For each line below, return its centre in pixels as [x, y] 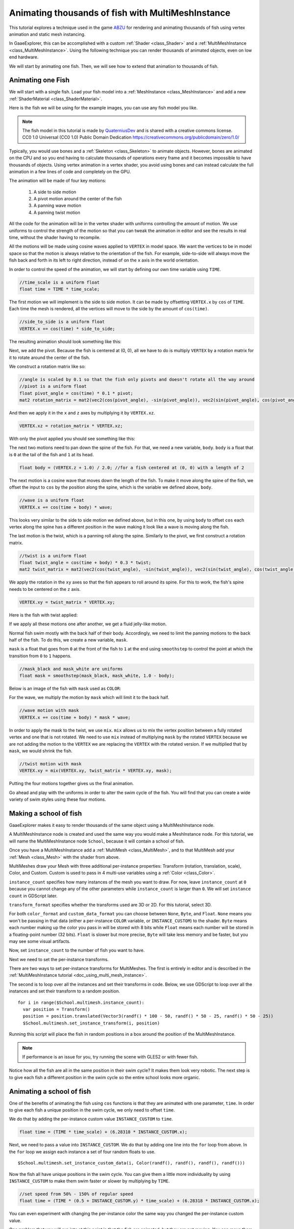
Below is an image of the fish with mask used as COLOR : [65, 689]
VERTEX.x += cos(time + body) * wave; [66, 507]
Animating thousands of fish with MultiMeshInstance [120, 13]
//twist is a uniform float [53, 556]
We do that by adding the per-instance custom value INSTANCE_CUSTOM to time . [91, 1119]
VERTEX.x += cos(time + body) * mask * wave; [75, 717]
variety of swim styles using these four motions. [58, 799]
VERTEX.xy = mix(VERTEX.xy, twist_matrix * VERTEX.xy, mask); [96, 771]
